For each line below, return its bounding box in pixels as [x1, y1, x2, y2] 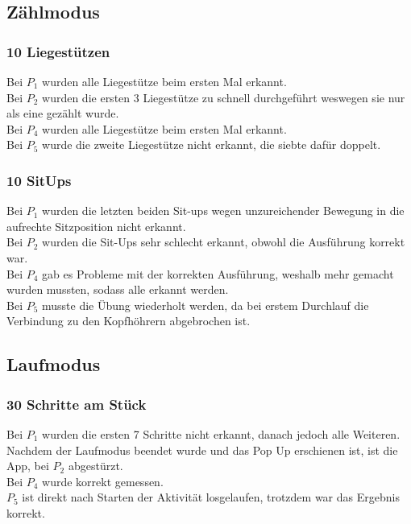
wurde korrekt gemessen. [42, 472, 164, 489]
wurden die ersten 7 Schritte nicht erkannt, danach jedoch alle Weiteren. [42, 425, 401, 442]
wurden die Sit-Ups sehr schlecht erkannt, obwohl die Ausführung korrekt [42, 233, 405, 250]
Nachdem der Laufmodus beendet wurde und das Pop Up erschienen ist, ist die [6, 441, 398, 458]
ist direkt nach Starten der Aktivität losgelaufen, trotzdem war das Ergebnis [22, 489, 400, 505]
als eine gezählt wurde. [6, 105, 119, 122]
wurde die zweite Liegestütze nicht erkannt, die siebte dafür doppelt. [42, 136, 381, 153]
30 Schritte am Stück [6, 394, 147, 414]
